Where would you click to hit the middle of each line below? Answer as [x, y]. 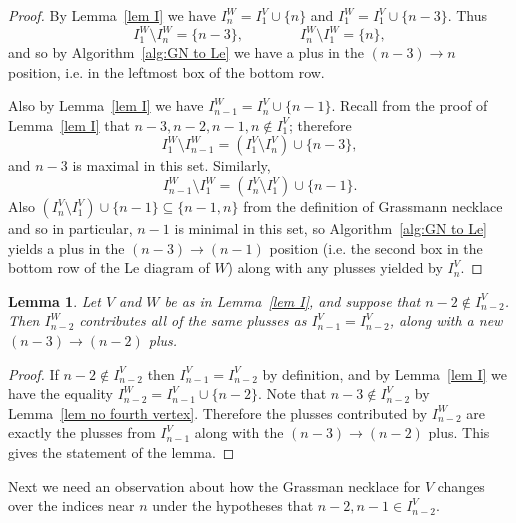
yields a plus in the [66, 247]
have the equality [60, 393]
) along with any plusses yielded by [335, 267]
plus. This [459, 432]
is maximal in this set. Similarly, [171, 165]
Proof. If [33, 373]
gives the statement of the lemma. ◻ [121, 452]
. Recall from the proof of [409, 105]
